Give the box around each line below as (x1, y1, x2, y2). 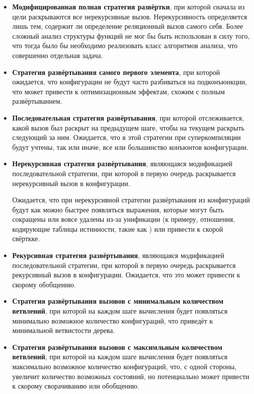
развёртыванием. (12, 96, 63, 106)
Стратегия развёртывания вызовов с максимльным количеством (12, 341, 223, 352)
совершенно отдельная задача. (12, 50, 103, 60)
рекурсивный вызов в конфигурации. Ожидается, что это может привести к (12, 269, 241, 280)
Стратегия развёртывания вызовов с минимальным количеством (12, 296, 224, 306)
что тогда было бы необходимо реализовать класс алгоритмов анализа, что (12, 40, 238, 51)
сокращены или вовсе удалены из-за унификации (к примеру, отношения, (12, 214, 235, 224)
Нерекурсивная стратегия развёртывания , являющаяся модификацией (12, 158, 233, 169)
